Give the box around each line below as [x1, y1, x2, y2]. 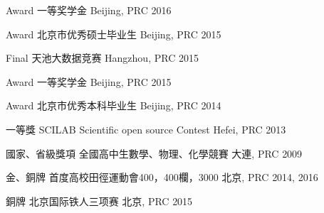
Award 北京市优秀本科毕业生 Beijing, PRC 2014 [6, 98, 221, 113]
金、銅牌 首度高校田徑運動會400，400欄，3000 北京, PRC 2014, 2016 [6, 170, 318, 185]
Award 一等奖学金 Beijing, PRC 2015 [6, 74, 172, 89]
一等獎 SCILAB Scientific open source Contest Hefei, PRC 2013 [6, 121, 286, 136]
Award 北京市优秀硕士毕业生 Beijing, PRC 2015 [6, 26, 221, 41]
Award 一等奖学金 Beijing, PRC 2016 [6, 3, 172, 17]
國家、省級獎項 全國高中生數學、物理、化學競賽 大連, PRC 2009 [6, 146, 303, 160]
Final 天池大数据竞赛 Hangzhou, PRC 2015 [6, 50, 199, 65]
